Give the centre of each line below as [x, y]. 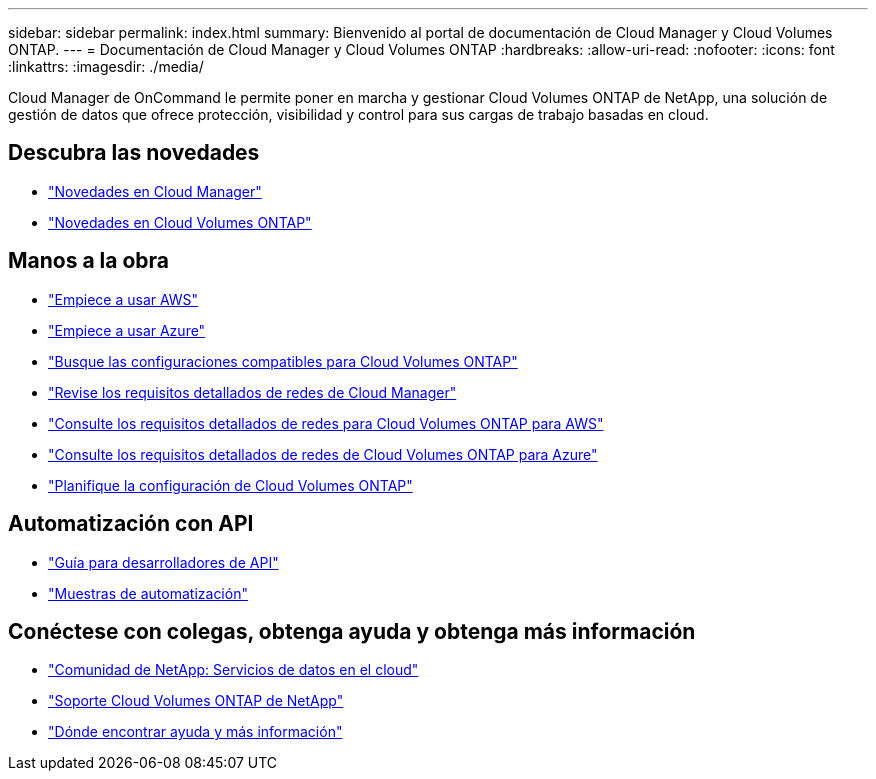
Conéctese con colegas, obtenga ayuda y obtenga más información [352, 631]
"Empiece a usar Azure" [127, 330]
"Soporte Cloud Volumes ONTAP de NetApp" [196, 701]
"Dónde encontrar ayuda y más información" [195, 732]
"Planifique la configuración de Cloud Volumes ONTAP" [230, 485]
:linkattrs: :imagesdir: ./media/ [106, 66]
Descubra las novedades [134, 153]
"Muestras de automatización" [148, 593]
